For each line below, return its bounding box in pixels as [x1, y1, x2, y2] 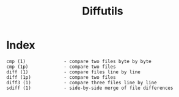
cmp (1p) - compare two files [6, 64, 116, 70]
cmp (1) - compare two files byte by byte [6, 58, 152, 64]
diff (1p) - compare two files [6, 74, 116, 80]
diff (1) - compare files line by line [6, 69, 141, 75]
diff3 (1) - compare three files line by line [6, 79, 157, 85]
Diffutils [82, 4, 123, 18]
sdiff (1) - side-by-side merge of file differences [6, 85, 174, 91]
